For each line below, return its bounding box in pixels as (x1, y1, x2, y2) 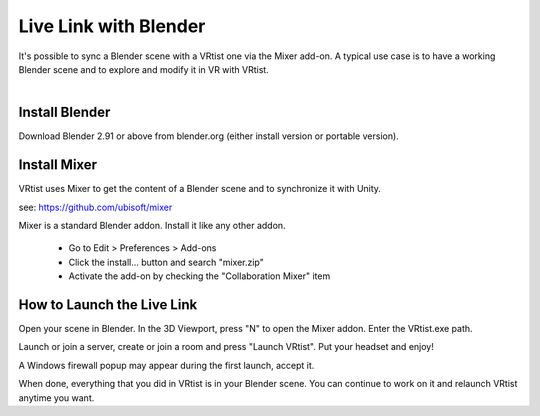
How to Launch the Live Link (18, 296, 198, 313)
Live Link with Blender (18, 15, 206, 37)
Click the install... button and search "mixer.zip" (68, 256, 264, 268)
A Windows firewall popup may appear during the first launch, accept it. (18, 359, 315, 371)
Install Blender (18, 104, 111, 121)
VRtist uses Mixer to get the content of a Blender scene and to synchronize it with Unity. (18, 183, 382, 195)
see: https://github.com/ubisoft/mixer (18, 201, 173, 213)
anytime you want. (18, 391, 95, 404)
